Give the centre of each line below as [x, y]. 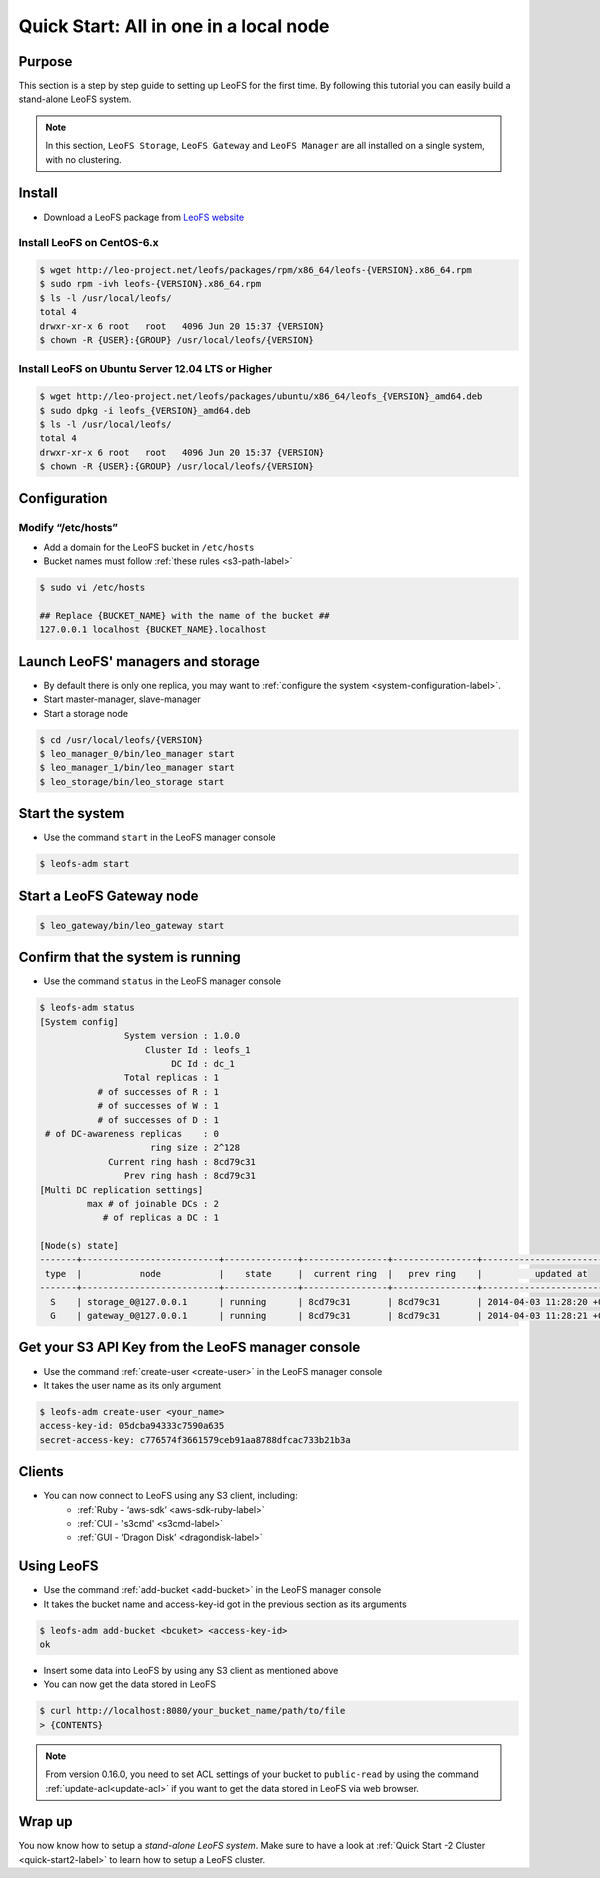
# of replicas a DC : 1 [161, 1218]
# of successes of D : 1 [158, 1119]
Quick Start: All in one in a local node [174, 26]
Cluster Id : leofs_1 [198, 1049]
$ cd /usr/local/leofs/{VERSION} [121, 739]
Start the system [71, 813]
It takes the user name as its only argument [132, 1385]
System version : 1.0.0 [181, 1036]
